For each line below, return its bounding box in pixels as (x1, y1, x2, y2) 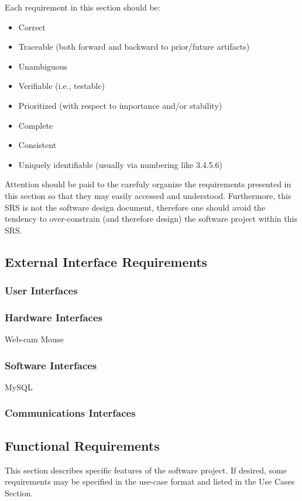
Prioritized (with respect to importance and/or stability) (18, 99, 222, 111)
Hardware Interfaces (5, 310, 102, 324)
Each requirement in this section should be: (5, 1, 160, 13)
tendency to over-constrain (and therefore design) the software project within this (5, 212, 297, 225)
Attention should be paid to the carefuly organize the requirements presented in (5, 178, 291, 190)
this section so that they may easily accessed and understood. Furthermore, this (5, 189, 291, 201)
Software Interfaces (5, 358, 97, 372)
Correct (18, 20, 46, 33)
